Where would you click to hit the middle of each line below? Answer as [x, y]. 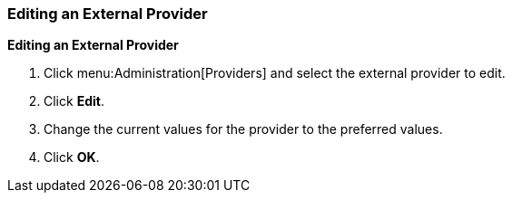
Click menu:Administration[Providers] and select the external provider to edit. [275, 73]
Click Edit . [74, 101]
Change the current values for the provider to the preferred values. [243, 129]
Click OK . [72, 157]
